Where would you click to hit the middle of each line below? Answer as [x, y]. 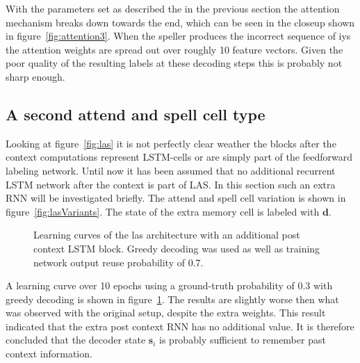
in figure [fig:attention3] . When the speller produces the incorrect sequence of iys [178, 36]
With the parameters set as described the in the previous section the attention [173, 8]
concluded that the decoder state [76, 340]
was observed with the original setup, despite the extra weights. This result [166, 313]
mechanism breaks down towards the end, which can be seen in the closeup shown [180, 22]
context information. [49, 354]
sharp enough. [35, 76]
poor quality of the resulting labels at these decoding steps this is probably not [174, 63]
